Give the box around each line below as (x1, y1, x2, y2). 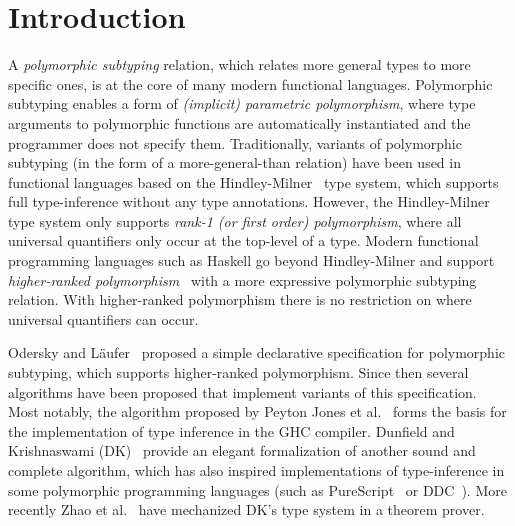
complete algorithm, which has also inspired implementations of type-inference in (8, 460, 505, 480)
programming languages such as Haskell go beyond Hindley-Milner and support (8, 250, 495, 271)
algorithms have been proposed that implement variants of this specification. (8, 381, 477, 402)
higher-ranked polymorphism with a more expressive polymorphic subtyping (8, 269, 477, 290)
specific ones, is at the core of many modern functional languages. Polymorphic (8, 73, 493, 94)
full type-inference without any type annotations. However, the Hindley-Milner (8, 191, 490, 212)
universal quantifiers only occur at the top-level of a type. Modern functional (8, 230, 479, 251)
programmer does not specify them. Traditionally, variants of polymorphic (8, 132, 462, 153)
